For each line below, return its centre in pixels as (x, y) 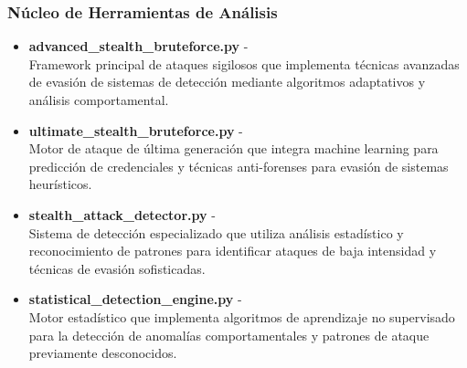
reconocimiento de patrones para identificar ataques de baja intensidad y (233, 251)
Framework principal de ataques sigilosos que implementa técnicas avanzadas (244, 63)
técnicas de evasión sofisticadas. (117, 268)
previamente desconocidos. (103, 353)
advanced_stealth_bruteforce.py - (138, 46)
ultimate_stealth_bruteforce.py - (136, 130)
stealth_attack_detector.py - (122, 214)
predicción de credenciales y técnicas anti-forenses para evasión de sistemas (239, 166)
